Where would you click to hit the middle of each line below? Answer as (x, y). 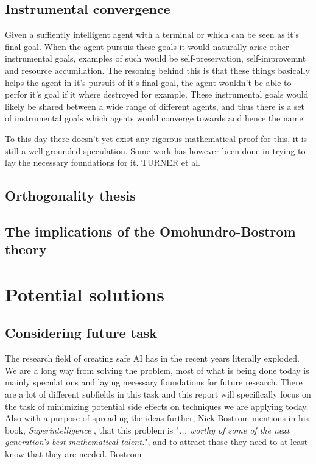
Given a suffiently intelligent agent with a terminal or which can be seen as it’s (152, 34)
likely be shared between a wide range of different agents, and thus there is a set (155, 106)
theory (26, 249)
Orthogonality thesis (70, 195)
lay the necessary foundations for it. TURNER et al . (103, 162)
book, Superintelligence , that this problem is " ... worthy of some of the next (147, 430)
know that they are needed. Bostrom (73, 454)
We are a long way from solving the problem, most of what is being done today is (157, 370)
